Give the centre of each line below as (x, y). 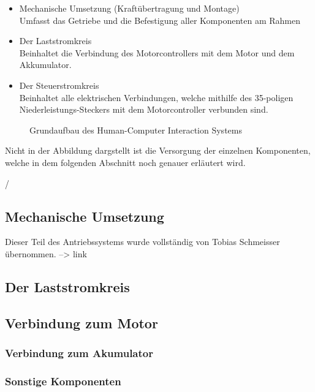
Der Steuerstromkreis (59, 85)
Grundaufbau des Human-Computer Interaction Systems (136, 130)
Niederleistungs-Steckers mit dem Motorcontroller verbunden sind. (144, 109)
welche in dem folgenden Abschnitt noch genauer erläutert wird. (125, 162)
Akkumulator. (45, 65)
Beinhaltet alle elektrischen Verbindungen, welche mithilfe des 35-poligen (156, 97)
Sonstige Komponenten (63, 381)
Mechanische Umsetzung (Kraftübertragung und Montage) (129, 8)
